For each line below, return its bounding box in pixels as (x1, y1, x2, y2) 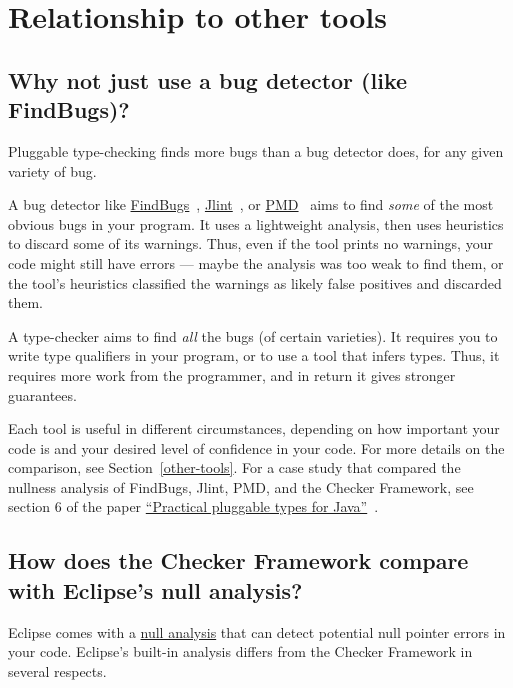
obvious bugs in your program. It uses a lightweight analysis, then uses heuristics (8, 213, 504, 234)
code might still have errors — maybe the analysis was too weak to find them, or (8, 252, 504, 273)
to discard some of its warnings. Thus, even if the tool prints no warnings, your (8, 233, 493, 254)
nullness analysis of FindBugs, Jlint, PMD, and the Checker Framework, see (8, 476, 474, 497)
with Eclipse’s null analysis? (8, 574, 303, 605)
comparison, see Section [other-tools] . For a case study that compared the (8, 457, 461, 478)
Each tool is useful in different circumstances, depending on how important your (8, 418, 500, 439)
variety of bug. (8, 160, 97, 181)
